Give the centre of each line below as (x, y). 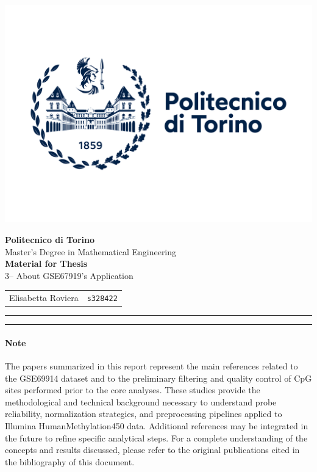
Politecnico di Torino (50, 239)
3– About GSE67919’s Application (69, 275)
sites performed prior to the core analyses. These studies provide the (133, 390)
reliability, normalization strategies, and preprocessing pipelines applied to (144, 414)
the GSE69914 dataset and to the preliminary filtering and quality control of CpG (158, 378)
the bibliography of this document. (70, 461)
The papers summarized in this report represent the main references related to (151, 366)
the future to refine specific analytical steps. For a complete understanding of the (156, 438)
